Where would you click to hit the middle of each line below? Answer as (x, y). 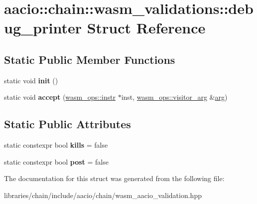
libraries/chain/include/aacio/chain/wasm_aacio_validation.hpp (103, 195)
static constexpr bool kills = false (56, 145)
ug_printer (43, 28)
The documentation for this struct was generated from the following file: (114, 178)
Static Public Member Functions (90, 59)
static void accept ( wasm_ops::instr (60, 97)
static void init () (31, 80)
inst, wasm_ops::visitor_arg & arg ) (174, 97)
